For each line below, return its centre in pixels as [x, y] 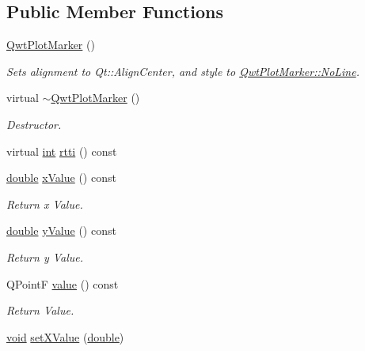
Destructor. [34, 124]
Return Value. [40, 310]
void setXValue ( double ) [65, 336]
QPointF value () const [63, 283]
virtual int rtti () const [62, 151]
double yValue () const [61, 230]
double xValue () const [61, 177]
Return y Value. [45, 257]
